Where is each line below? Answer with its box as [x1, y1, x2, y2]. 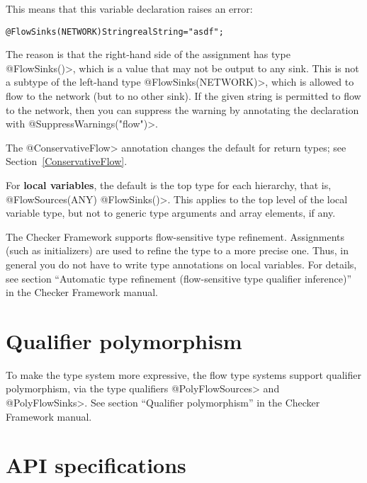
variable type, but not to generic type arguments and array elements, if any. [6, 205, 336, 220]
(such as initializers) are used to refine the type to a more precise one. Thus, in [6, 243, 349, 258]
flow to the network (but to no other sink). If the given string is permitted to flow [6, 89, 361, 103]
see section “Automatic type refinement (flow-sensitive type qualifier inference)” [6, 271, 352, 285]
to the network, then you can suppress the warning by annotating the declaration [6, 102, 359, 117]
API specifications [6, 450, 186, 479]
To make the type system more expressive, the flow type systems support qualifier [6, 367, 361, 382]
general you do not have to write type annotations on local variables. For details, [6, 256, 357, 271]
